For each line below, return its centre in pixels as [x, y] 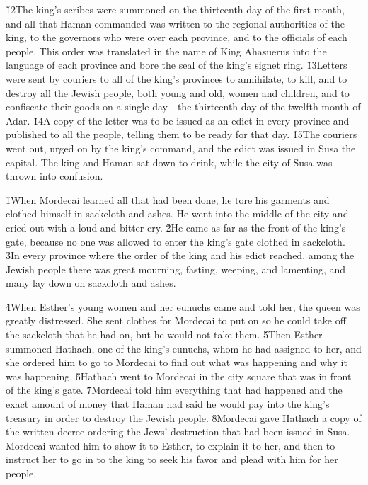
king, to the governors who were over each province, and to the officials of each [177, 37]
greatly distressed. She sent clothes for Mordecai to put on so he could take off [176, 320]
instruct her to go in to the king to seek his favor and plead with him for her [172, 459]
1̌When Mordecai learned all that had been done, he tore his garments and [168, 199]
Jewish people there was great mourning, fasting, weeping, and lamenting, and [176, 269]
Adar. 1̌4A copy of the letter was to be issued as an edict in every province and [178, 120]
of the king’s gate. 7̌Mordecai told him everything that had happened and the [174, 390]
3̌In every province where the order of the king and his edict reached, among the [180, 255]
